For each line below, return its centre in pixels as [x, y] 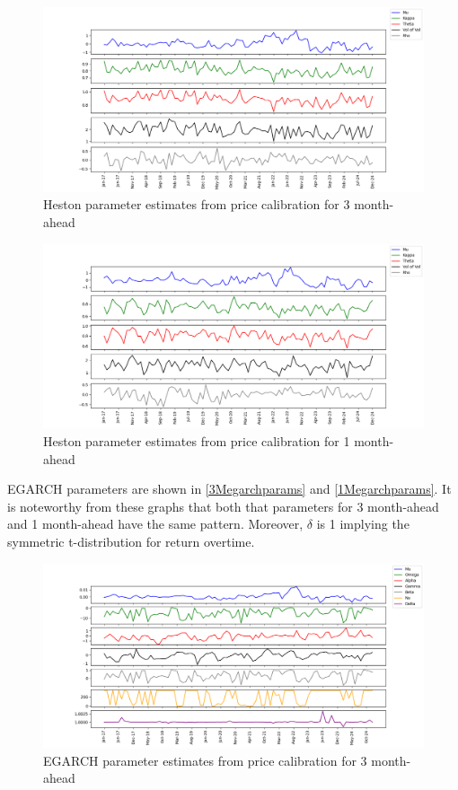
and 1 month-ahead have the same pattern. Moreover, [155, 524]
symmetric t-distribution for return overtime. [131, 541]
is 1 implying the [363, 524]
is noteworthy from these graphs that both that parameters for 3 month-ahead [223, 506]
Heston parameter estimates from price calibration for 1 [197, 440]
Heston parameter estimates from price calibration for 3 [197, 204]
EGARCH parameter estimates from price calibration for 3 [205, 760]
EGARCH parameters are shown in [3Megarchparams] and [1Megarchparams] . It [229, 489]
